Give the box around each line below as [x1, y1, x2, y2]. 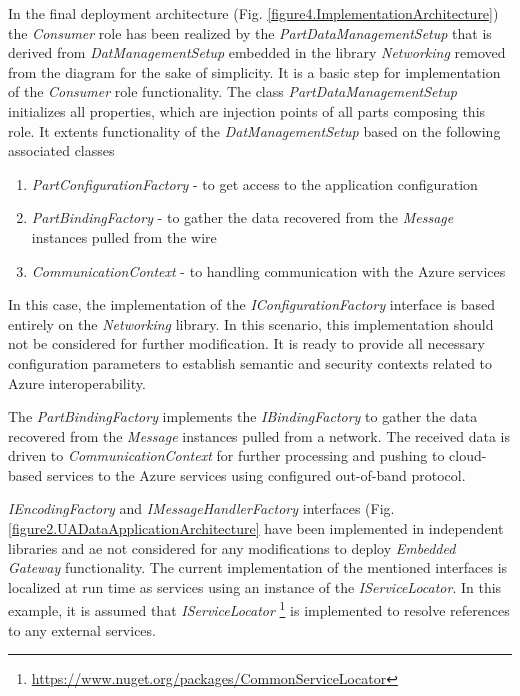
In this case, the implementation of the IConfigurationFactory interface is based [8, 294, 496, 315]
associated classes [8, 140, 115, 161]
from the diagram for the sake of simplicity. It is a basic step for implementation [8, 61, 501, 82]
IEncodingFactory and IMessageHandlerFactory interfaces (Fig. [8, 498, 395, 519]
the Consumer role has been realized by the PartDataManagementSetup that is [8, 22, 492, 43]
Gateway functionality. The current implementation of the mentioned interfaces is [8, 557, 508, 578]
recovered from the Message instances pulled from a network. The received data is [8, 425, 511, 446]
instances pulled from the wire [31, 226, 217, 247]
